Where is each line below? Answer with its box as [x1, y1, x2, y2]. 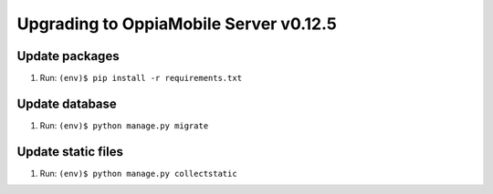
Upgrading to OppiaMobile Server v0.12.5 [16, 14, 337, 34]
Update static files [16, 144, 123, 159]
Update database [16, 96, 118, 111]
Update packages [16, 48, 120, 64]
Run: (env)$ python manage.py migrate [39, 119, 209, 131]
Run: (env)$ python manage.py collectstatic [39, 168, 237, 179]
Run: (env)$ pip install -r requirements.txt [39, 73, 242, 84]
